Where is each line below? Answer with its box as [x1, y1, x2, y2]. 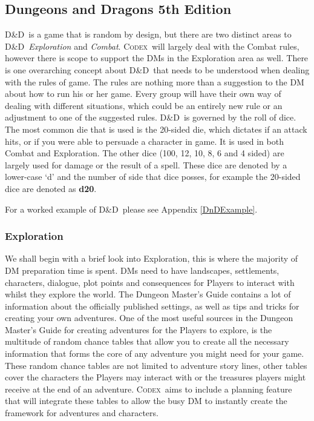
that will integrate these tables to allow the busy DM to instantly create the [5, 394, 287, 407]
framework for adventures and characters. [5, 406, 159, 419]
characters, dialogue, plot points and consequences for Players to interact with [5, 276, 295, 288]
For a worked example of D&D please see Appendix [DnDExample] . [5, 202, 258, 215]
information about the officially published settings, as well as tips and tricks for [5, 299, 299, 312]
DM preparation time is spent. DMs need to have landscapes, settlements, [5, 264, 280, 276]
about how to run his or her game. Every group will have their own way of [5, 87, 281, 100]
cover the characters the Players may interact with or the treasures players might [5, 371, 306, 383]
